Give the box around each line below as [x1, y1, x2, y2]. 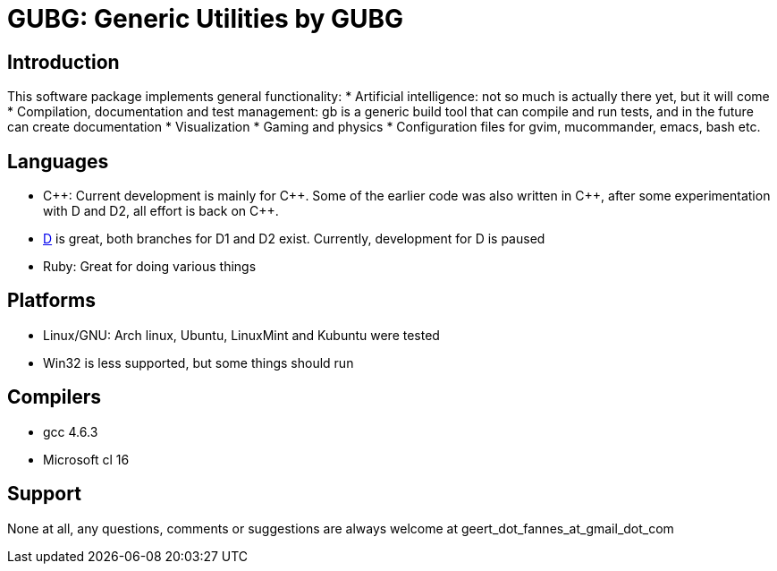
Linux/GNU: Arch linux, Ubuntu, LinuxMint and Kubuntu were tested [43, 327, 440, 343]
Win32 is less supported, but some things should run [43, 354, 354, 371]
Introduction [7, 50, 120, 73]
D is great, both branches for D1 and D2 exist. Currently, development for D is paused [43, 231, 545, 247]
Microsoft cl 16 [43, 451, 130, 467]
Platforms [7, 289, 96, 312]
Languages [7, 149, 109, 173]
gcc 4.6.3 [43, 423, 98, 439]
